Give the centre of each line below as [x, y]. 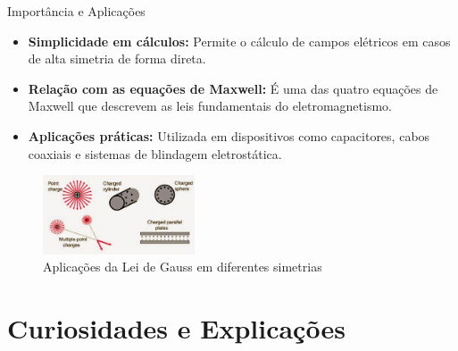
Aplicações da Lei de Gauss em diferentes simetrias [183, 267]
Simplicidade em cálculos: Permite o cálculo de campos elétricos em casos [239, 41]
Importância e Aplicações [76, 11]
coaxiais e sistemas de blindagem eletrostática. [155, 153]
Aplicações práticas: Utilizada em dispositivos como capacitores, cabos [229, 135]
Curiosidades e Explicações [176, 328]
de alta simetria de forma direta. [117, 58]
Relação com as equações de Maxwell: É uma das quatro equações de [233, 88]
